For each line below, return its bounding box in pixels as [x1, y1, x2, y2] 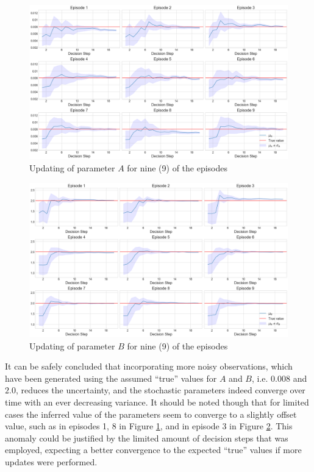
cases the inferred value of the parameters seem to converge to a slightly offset [5, 407, 297, 420]
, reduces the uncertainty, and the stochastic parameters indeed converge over [15, 384, 305, 396]
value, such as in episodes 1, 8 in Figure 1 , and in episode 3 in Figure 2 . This [5, 420, 293, 432]
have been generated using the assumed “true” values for [5, 371, 217, 384]
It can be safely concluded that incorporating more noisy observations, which [5, 360, 293, 373]
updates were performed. [5, 455, 98, 468]
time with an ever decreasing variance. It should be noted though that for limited [5, 395, 309, 408]
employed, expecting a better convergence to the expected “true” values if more [5, 443, 302, 456]
